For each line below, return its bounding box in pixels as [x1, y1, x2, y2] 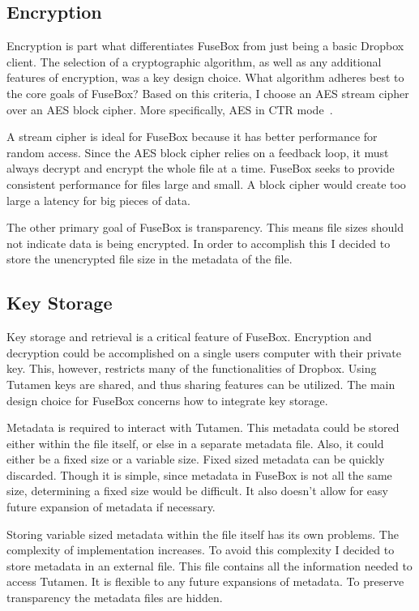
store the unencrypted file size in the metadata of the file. [6, 250, 293, 267]
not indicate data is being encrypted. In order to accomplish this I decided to [6, 234, 391, 251]
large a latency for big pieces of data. [6, 191, 190, 208]
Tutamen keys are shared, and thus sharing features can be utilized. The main [6, 375, 395, 392]
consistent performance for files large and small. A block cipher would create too [6, 175, 406, 192]
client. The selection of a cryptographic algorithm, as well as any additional [6, 53, 382, 70]
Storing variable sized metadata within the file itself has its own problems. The [6, 525, 399, 542]
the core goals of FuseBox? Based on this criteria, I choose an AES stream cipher [6, 84, 409, 101]
